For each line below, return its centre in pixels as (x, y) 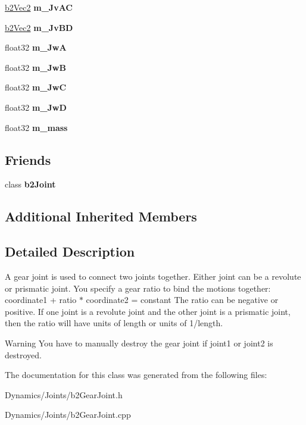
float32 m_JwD (36, 107)
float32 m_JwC (36, 87)
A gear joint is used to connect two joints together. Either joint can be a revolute (153, 276)
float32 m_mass (36, 127)
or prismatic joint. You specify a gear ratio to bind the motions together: (138, 288)
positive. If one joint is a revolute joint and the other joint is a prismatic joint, (148, 311)
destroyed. (23, 354)
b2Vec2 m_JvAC (39, 7)
